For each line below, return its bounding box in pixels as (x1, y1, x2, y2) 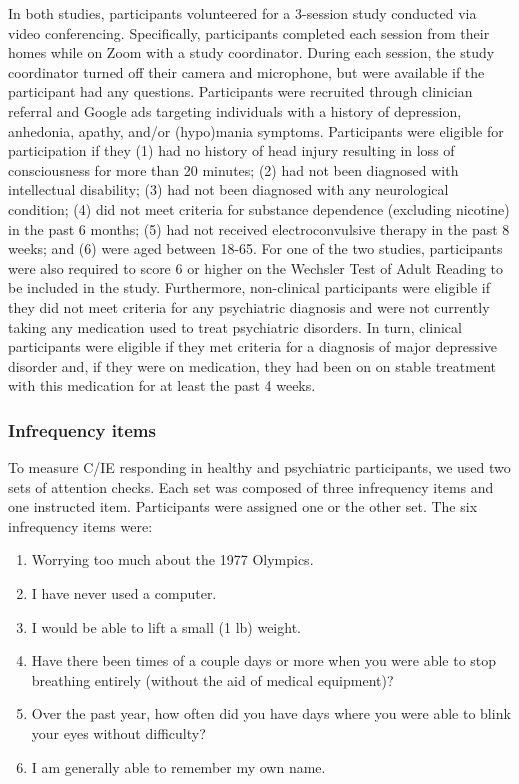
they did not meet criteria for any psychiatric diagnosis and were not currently (8, 296, 490, 317)
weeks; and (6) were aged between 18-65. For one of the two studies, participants (8, 238, 503, 259)
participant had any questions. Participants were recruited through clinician (8, 81, 473, 102)
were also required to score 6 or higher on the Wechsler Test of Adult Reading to (8, 257, 504, 278)
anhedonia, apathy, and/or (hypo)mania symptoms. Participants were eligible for (8, 120, 504, 141)
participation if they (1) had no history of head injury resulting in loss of (8, 140, 455, 161)
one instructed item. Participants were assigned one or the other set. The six (8, 496, 478, 517)
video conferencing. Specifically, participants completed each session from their (8, 22, 490, 43)
